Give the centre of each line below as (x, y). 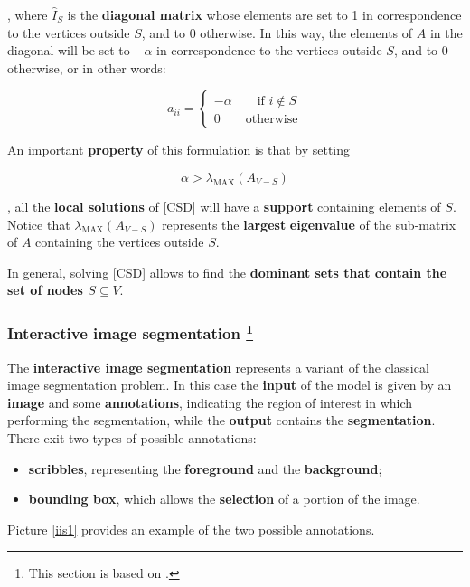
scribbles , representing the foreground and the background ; (205, 468)
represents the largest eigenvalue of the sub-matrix (309, 224)
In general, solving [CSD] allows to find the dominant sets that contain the (227, 272)
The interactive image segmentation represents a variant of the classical (218, 367)
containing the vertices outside (120, 242)
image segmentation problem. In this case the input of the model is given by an (230, 385)
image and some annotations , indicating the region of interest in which (210, 402)
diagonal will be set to (69, 50)
